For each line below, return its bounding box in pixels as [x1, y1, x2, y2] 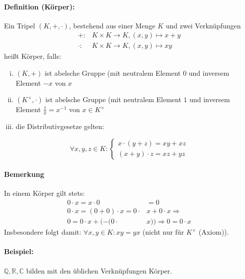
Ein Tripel [4, 20, 35, 30]
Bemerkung [4, 169, 44, 179]
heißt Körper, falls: [4, 51, 61, 61]
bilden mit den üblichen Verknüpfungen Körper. [26, 265, 172, 276]
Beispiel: [4, 246, 34, 257]
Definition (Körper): [4, 1, 75, 11]
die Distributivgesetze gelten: [15, 121, 104, 132]
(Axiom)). [198, 227, 229, 237]
